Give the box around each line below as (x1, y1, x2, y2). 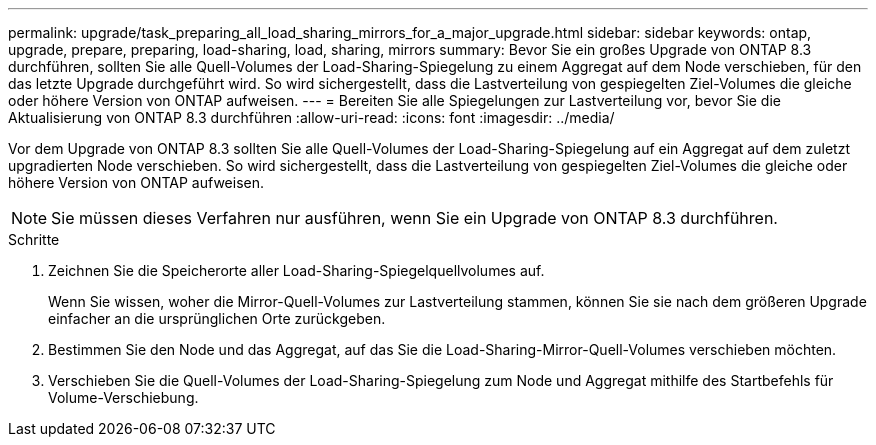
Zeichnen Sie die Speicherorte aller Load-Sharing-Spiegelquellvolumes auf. (48, 262, 545, 279)
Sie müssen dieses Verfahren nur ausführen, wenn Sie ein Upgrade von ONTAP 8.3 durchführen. (51, 208, 778, 228)
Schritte (8, 231, 60, 248)
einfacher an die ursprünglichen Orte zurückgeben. (48, 310, 386, 327)
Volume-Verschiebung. (48, 389, 199, 406)
